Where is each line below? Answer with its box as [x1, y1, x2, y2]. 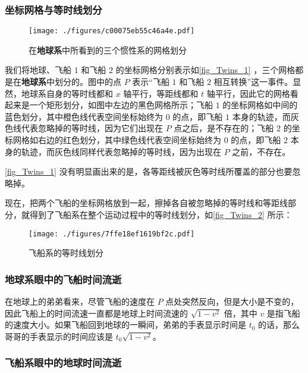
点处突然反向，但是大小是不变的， [165, 295, 299, 308]
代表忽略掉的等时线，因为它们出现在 [21, 122, 163, 134]
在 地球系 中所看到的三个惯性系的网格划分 [29, 43, 187, 56]
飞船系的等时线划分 [29, 246, 103, 259]
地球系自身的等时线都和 [21, 87, 113, 99]
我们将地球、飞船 [5, 64, 71, 76]
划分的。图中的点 [54, 75, 121, 88]
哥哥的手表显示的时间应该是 [5, 330, 113, 342]
